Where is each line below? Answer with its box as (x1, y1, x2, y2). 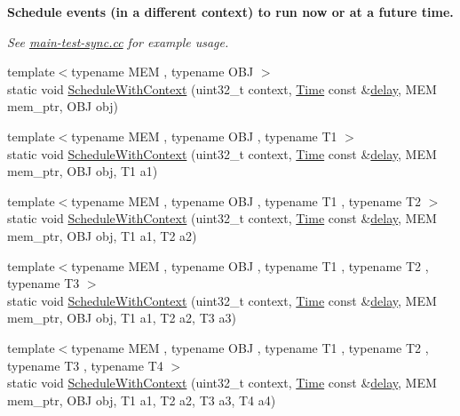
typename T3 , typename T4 (7, 356, 163, 374)
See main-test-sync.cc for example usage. (7, 32, 229, 51)
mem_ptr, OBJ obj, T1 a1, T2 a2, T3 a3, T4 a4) (7, 390, 276, 409)
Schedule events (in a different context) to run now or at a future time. (7, 3, 454, 20)
